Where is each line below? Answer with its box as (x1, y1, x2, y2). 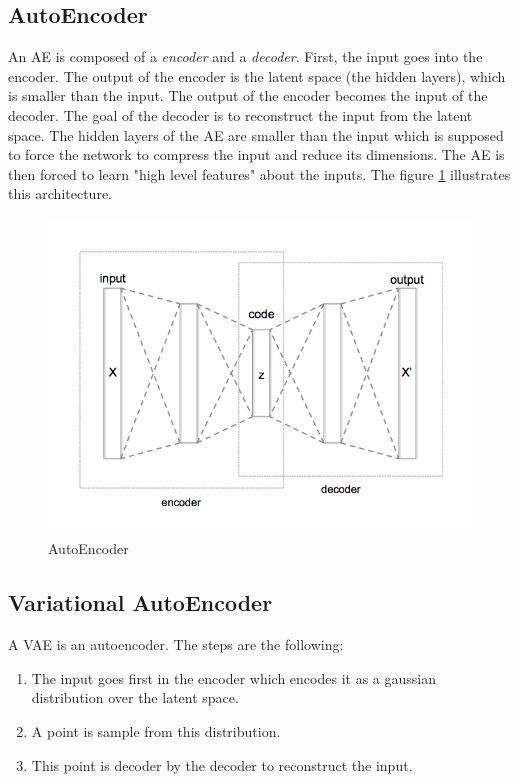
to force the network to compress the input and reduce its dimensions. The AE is (8, 144, 505, 165)
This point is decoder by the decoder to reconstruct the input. (31, 754, 413, 775)
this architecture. (8, 183, 112, 204)
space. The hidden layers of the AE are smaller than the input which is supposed (8, 124, 504, 145)
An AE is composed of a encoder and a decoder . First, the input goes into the (8, 46, 483, 67)
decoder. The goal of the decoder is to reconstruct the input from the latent (8, 104, 473, 125)
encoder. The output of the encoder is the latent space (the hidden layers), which (8, 65, 506, 86)
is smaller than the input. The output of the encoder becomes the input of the (8, 85, 488, 106)
